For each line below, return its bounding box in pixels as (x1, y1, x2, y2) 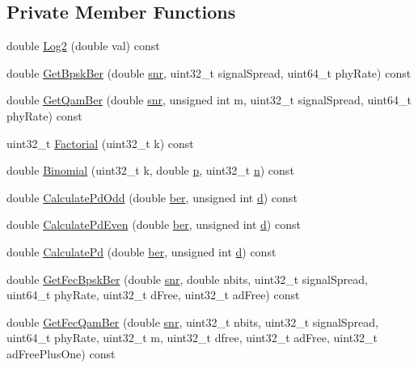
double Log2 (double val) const (6, 37, 160, 54)
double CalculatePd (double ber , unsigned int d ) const (6, 243, 277, 260)
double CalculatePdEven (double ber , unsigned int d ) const (6, 216, 301, 233)
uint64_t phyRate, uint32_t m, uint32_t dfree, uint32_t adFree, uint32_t (6, 329, 378, 346)
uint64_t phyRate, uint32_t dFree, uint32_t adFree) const (6, 286, 300, 303)
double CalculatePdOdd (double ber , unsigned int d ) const (6, 188, 298, 205)
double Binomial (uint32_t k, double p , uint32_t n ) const (6, 162, 294, 179)
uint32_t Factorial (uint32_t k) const (6, 134, 194, 151)
